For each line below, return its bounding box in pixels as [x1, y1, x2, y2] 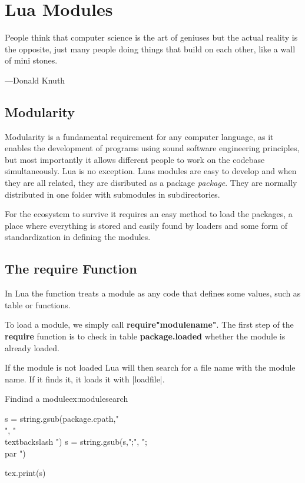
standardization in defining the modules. [5, 231, 151, 243]
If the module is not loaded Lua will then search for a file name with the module [5, 361, 296, 374]
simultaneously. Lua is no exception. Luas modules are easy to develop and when [5, 165, 297, 177]
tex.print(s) [5, 467, 46, 479]
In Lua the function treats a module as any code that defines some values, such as [5, 287, 301, 299]
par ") [5, 447, 26, 459]
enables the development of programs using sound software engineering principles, [5, 142, 300, 154]
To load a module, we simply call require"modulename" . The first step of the [5, 318, 294, 331]
